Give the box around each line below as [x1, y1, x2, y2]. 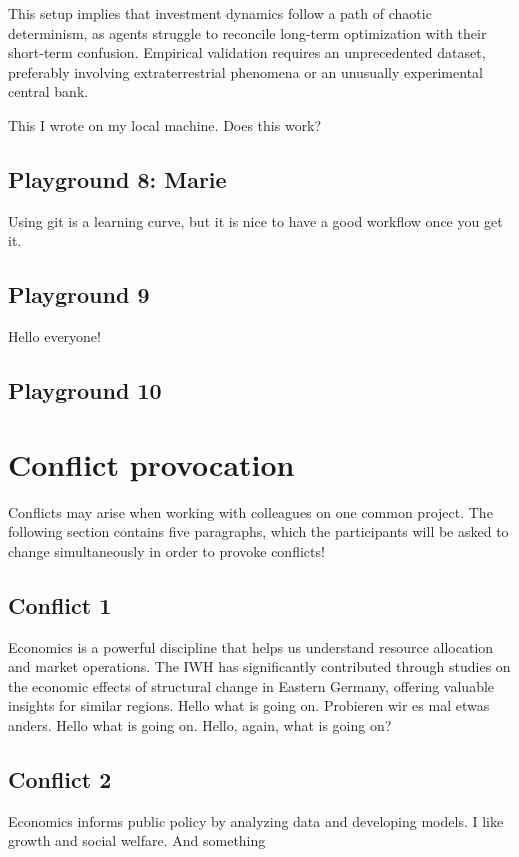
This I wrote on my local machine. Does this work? [8, 114, 322, 135]
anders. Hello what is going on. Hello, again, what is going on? [8, 715, 392, 736]
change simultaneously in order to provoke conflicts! [8, 540, 325, 561]
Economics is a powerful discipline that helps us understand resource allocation [8, 636, 494, 657]
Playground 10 [8, 375, 162, 406]
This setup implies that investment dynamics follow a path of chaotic [8, 3, 432, 23]
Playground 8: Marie [8, 163, 227, 194]
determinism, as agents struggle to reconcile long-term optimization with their [8, 22, 487, 43]
